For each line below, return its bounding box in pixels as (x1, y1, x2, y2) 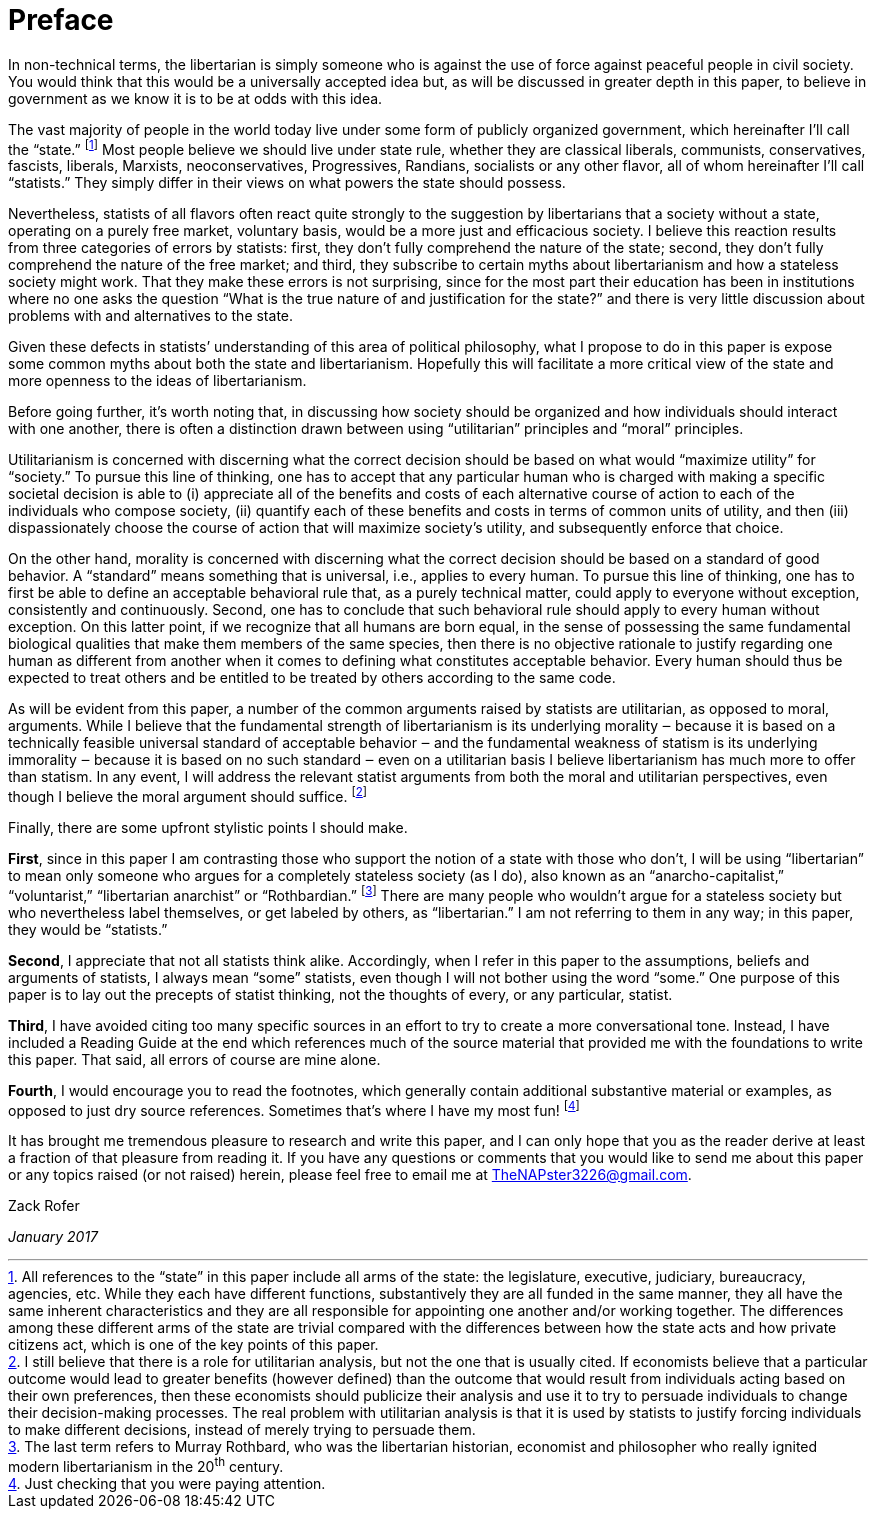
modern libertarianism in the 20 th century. (8, 1455, 284, 1476)
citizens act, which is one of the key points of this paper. (8, 1336, 379, 1354)
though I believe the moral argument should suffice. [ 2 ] (8, 785, 368, 806)
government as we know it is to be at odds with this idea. (8, 89, 383, 107)
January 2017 (8, 1228, 99, 1246)
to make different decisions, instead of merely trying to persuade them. (8, 1421, 476, 1439)
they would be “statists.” (8, 920, 168, 938)
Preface (8, 3, 114, 37)
